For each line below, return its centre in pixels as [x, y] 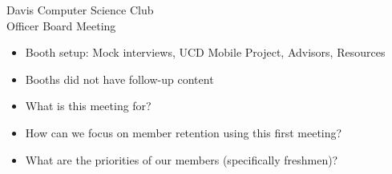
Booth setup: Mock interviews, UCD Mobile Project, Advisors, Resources [205, 52]
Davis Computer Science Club [80, 10]
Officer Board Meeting [61, 25]
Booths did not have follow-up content [119, 79]
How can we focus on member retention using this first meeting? [184, 132]
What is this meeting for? [88, 106]
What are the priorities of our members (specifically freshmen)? [182, 159]
